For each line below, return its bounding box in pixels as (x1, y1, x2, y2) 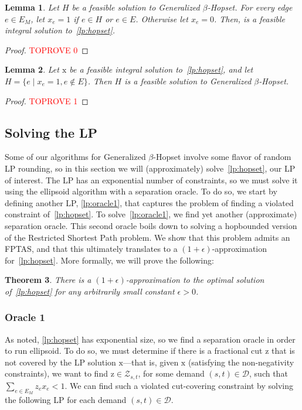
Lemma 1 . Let (5, 1, 59, 13)
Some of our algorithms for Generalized (5, 151, 146, 163)
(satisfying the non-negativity (188, 356, 294, 368)
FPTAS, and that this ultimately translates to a (5, 242, 178, 255)
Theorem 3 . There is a (5, 274, 91, 286)
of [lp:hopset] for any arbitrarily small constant (5, 285, 175, 297)
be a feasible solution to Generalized (72, 1, 200, 13)
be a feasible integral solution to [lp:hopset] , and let (69, 63, 253, 76)
